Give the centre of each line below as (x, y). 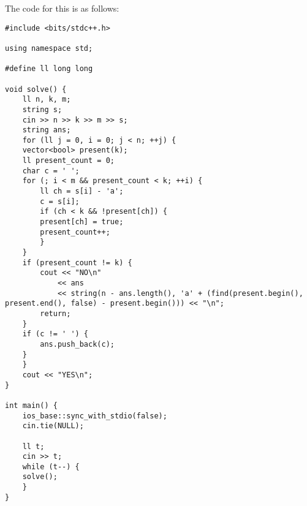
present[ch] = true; (82, 222)
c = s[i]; (60, 201)
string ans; (47, 130)
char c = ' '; (51, 171)
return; (55, 313)
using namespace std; (49, 48)
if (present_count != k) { (77, 262)
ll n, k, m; (47, 100)
